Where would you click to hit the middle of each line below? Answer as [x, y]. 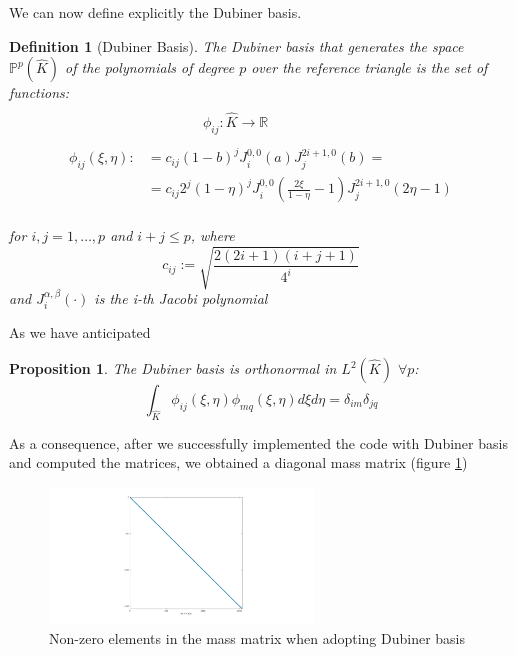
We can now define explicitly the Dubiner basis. [155, 12]
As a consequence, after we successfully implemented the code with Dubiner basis [258, 442]
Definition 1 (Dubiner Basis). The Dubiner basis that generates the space [236, 45]
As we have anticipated [80, 332]
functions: [39, 92]
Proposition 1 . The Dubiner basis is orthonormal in [173, 368]
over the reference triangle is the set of [369, 67]
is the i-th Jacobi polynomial [181, 297]
